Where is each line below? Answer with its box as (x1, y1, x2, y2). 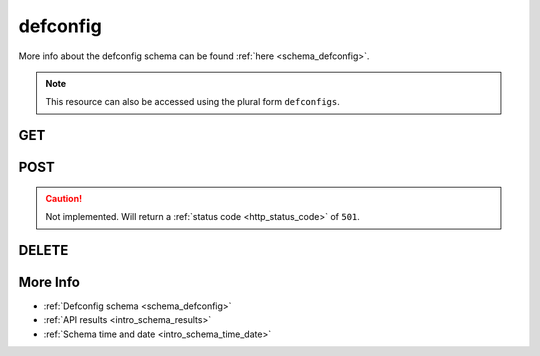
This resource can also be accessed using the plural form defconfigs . (45, 96, 340, 108)
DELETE (18, 241, 69, 259)
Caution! (45, 192, 83, 204)
